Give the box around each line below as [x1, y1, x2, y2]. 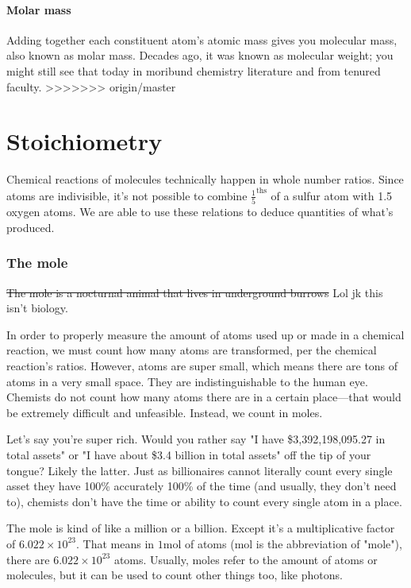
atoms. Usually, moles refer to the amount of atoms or [113, 551, 378, 567]
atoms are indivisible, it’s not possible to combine [6, 187, 248, 203]
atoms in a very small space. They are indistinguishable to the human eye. [6, 373, 368, 389]
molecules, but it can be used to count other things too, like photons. [6, 567, 343, 583]
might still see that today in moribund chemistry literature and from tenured [6, 62, 381, 79]
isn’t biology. [6, 300, 68, 316]
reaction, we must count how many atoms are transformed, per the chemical [6, 342, 377, 358]
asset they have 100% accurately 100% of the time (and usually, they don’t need [6, 478, 397, 494]
